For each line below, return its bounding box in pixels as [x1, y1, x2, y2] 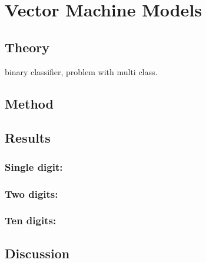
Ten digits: [5, 213, 57, 228]
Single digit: [5, 159, 63, 174]
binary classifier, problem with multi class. [5, 65, 158, 77]
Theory [5, 38, 50, 56]
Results [5, 129, 51, 147]
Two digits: [5, 186, 58, 201]
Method [5, 94, 54, 112]
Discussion [5, 244, 70, 262]
